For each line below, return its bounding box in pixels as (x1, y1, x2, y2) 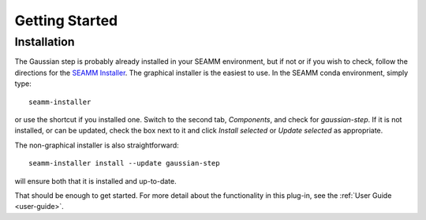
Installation (14, 35, 75, 49)
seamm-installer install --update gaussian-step (28, 158, 220, 168)
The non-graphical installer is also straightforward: (14, 140, 179, 150)
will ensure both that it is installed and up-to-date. (14, 176, 177, 185)
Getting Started (14, 12, 118, 29)
